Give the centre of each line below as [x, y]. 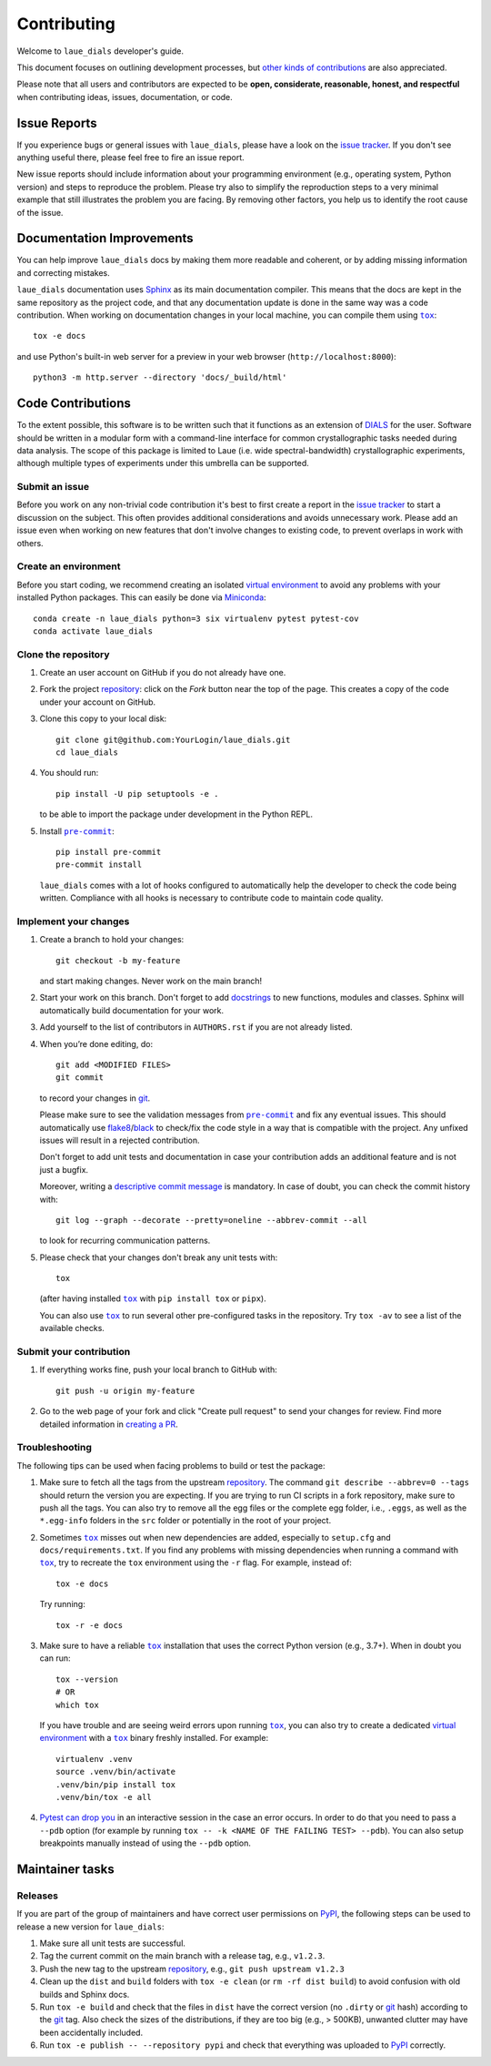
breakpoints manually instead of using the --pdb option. [145, 1843]
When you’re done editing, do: [96, 1043]
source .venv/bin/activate [116, 1772]
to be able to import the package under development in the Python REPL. [176, 814]
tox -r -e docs [90, 1625]
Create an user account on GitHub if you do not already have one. [163, 673]
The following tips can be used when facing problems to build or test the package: [171, 1465]
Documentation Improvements [105, 238]
